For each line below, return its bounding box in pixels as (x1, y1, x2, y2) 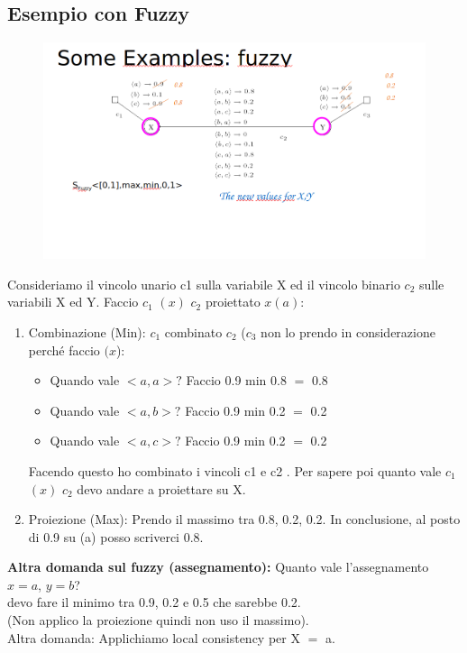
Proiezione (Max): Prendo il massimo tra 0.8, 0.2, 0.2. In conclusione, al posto (28, 510, 461, 529)
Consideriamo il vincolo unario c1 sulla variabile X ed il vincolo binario (7, 274, 400, 293)
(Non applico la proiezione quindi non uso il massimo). (7, 611, 309, 630)
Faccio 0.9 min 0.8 (186, 371, 287, 390)
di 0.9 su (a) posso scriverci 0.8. (28, 527, 204, 546)
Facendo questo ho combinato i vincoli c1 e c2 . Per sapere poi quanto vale (28, 461, 442, 480)
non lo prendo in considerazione (261, 322, 435, 341)
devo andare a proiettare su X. (77, 479, 246, 498)
